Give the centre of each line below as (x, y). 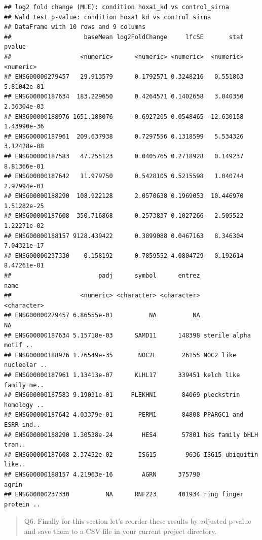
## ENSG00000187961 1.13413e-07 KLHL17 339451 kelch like (122, 375)
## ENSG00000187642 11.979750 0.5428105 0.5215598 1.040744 (124, 176)
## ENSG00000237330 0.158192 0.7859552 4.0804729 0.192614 (124, 256)
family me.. (24, 385)
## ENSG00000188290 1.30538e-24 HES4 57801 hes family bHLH (131, 435)
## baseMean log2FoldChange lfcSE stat (124, 37)
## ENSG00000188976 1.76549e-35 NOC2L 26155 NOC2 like (120, 355)
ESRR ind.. (22, 425)
